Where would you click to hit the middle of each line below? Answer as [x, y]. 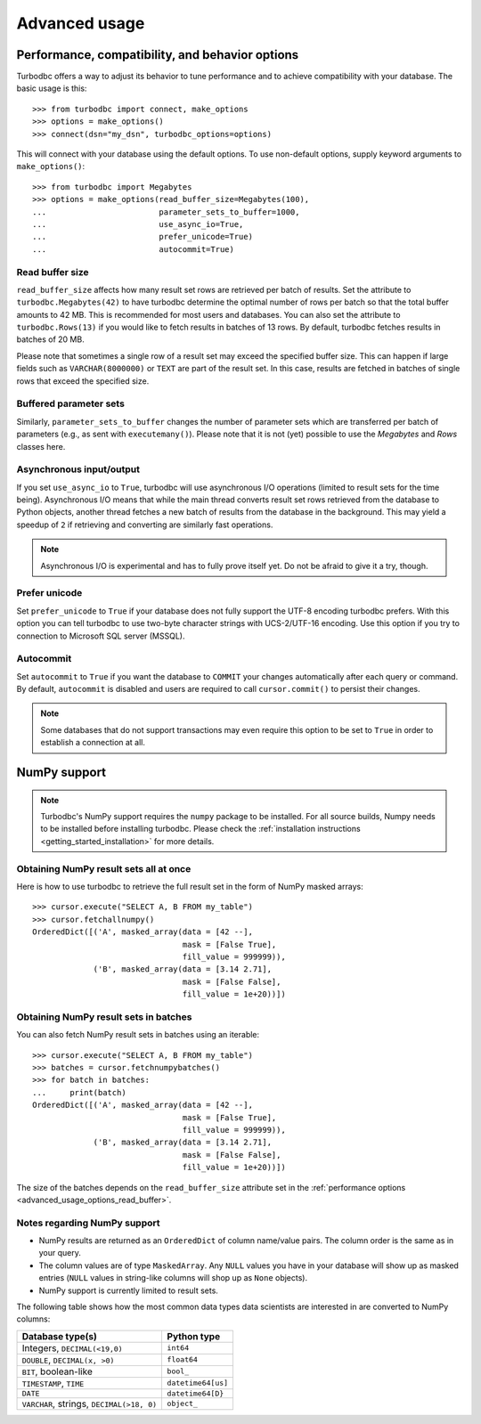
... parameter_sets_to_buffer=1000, [166, 212]
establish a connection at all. [93, 743]
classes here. [41, 446]
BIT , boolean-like [57, 1371]
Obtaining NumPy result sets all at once [104, 868]
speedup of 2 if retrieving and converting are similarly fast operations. [145, 525]
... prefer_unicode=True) [143, 237]
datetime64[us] [198, 1383]
